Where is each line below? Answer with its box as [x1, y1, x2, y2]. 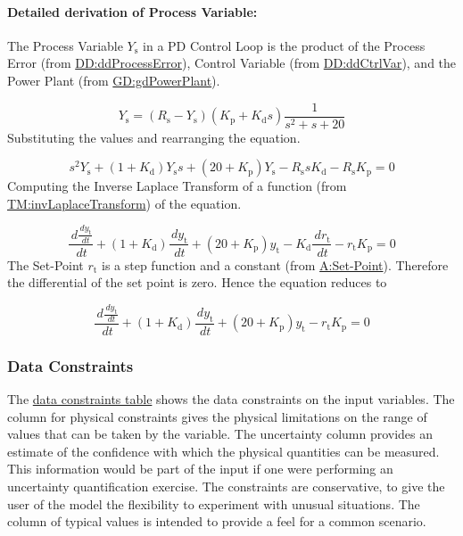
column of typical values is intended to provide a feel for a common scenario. [7, 512, 426, 531]
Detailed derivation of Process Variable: [7, 2, 258, 21]
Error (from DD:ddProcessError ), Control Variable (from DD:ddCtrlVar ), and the [7, 54, 457, 72]
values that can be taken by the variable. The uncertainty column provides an [7, 425, 434, 443]
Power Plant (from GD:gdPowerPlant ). [7, 70, 220, 89]
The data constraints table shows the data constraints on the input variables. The [7, 390, 455, 408]
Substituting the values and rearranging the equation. [7, 128, 301, 146]
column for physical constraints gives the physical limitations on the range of [7, 407, 427, 425]
